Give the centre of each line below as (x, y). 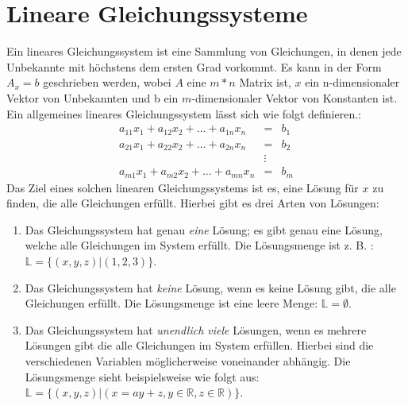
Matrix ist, (265, 82)
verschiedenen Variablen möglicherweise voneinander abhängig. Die (188, 360)
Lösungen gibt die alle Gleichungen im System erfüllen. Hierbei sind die (199, 345)
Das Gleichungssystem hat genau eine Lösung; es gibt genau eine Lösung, (204, 229)
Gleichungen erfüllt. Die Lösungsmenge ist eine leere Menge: (171, 303)
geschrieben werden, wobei (107, 82)
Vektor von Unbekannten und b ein (92, 97)
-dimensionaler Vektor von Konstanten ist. (294, 97)
